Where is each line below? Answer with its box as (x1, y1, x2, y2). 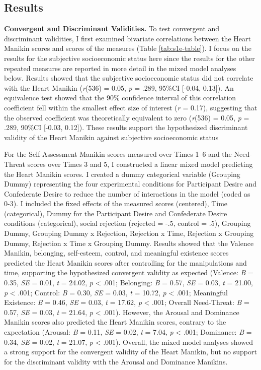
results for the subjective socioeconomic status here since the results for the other (4, 52, 255, 63)
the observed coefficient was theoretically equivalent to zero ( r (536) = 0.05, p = (4, 112, 249, 122)
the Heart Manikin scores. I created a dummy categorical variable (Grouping (4, 168, 240, 179)
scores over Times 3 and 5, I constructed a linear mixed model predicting (27, 158, 253, 169)
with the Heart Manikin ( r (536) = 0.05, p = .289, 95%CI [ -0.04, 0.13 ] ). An (4, 82, 234, 93)
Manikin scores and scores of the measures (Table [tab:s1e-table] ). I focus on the (4, 43, 251, 53)
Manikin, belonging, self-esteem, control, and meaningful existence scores (4, 248, 229, 258)
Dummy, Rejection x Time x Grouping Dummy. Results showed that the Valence (4, 237, 254, 248)
